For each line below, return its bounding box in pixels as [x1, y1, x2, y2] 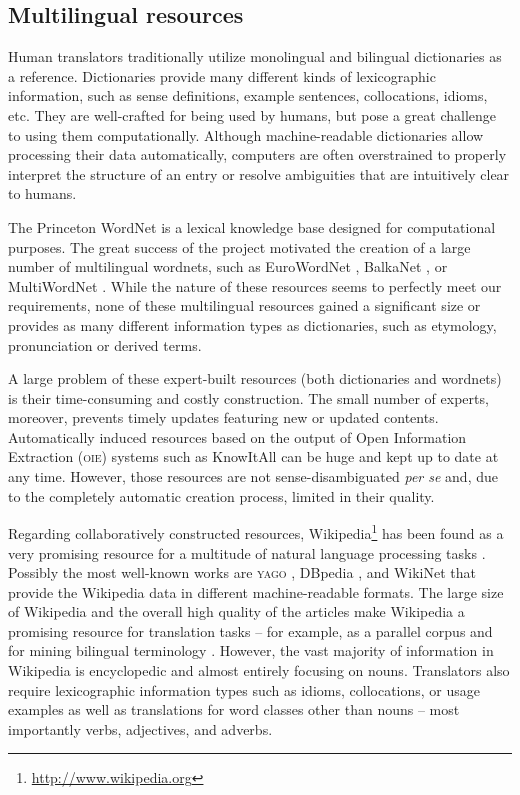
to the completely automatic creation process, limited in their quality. [8, 485, 435, 506]
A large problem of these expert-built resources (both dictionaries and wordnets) [8, 368, 502, 389]
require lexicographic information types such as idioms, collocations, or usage [8, 679, 480, 700]
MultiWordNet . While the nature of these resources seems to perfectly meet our [8, 275, 502, 296]
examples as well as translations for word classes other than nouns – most [8, 699, 460, 720]
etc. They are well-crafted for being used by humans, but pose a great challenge [8, 104, 497, 125]
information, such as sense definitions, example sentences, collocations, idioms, [8, 85, 488, 106]
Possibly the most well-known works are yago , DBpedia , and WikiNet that [8, 562, 477, 583]
